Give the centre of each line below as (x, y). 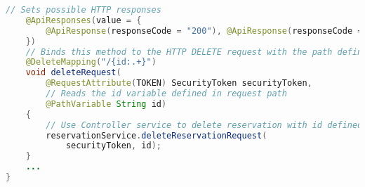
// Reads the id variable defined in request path (166, 93)
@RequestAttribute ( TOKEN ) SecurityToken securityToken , (179, 83)
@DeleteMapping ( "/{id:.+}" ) (91, 62)
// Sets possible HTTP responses (84, 10)
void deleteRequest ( (73, 73)
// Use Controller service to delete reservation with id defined (204, 125)
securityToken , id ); (113, 146)
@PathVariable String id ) (106, 104)
